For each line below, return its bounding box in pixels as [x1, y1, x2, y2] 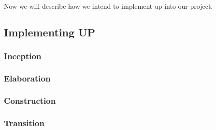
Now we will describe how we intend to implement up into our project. [4, 1, 213, 11]
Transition [4, 116, 44, 129]
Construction [4, 94, 56, 106]
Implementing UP [4, 24, 96, 39]
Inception [4, 50, 42, 62]
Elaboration [4, 72, 51, 84]
